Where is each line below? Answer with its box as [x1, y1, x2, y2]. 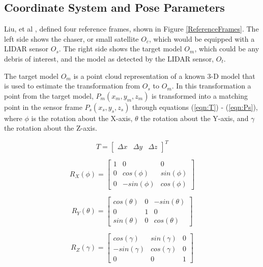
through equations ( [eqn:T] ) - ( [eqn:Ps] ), [132, 101, 258, 112]
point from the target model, [4, 90, 94, 101]
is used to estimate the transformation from [4, 80, 140, 91]
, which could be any [194, 43, 259, 54]
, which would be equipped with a [149, 33, 255, 44]
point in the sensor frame [4, 101, 82, 112]
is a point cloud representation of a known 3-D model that [73, 70, 255, 81]
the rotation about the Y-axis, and [140, 112, 249, 123]
